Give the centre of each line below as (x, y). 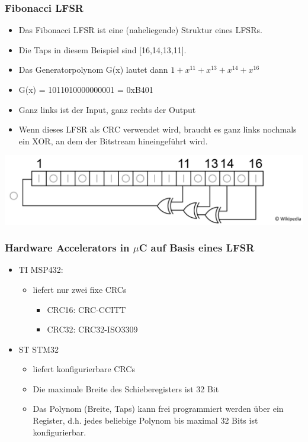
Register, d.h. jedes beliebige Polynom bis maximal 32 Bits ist (145, 420)
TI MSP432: (41, 270)
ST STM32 (39, 349)
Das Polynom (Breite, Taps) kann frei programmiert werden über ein (158, 409)
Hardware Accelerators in (67, 248)
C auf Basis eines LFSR (197, 248)
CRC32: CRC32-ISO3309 (92, 329)
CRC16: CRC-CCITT (86, 309)
